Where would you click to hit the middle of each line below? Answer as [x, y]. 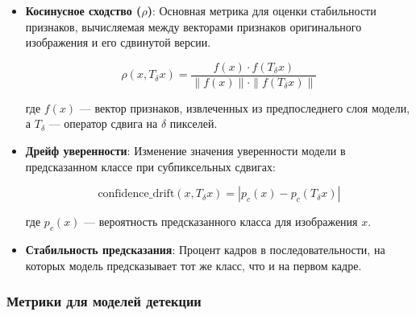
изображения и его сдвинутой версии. [118, 42]
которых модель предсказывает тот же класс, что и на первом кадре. [193, 265]
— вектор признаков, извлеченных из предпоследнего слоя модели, [245, 107]
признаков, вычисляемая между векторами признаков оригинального [193, 26]
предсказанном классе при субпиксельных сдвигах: [150, 166]
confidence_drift [136, 194]
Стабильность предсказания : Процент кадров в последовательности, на [205, 250]
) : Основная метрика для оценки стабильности [262, 10]
